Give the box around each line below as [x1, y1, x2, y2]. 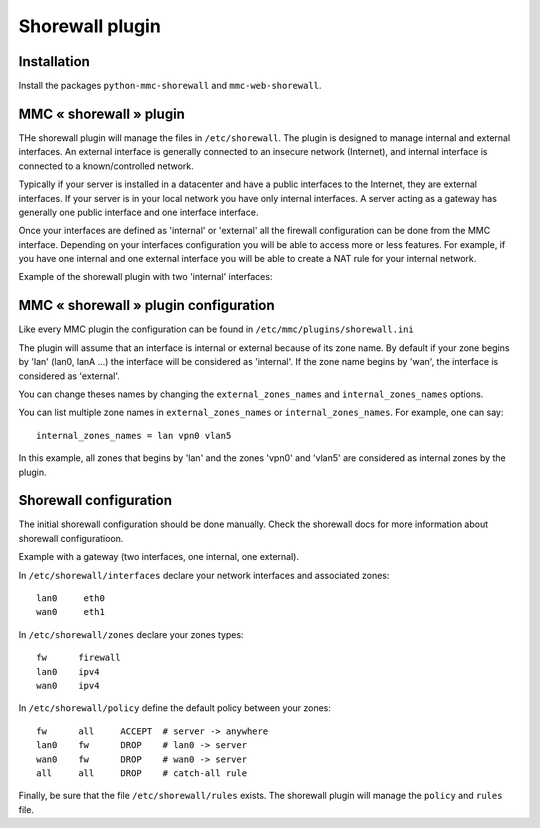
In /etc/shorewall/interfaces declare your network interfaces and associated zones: [18, 569, 390, 581]
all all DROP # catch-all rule [36, 767, 248, 779]
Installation [18, 53, 90, 70]
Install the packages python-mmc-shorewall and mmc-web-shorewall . [18, 80, 322, 92]
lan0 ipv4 [36, 666, 100, 677]
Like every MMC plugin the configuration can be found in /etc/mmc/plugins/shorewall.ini [18, 323, 414, 335]
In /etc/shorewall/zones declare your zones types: [18, 628, 244, 640]
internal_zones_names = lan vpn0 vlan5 [36, 430, 232, 441]
